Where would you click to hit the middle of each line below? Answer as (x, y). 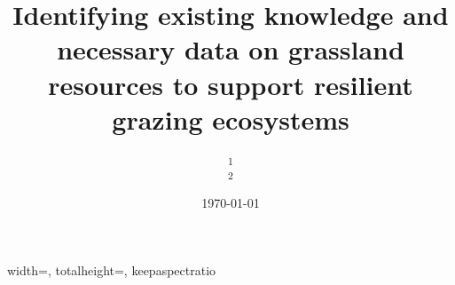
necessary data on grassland (231, 49)
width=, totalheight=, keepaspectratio (112, 269)
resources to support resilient (231, 84)
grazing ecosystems (231, 119)
